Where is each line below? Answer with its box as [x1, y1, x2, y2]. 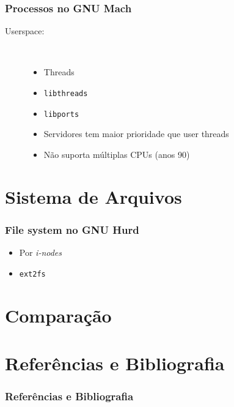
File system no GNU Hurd [5, 222, 139, 237]
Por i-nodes [19, 246, 62, 259]
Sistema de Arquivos [5, 184, 182, 209]
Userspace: [5, 24, 45, 37]
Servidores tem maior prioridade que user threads [43, 127, 229, 140]
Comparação [5, 302, 112, 327]
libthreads [43, 89, 88, 98]
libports [43, 110, 79, 119]
